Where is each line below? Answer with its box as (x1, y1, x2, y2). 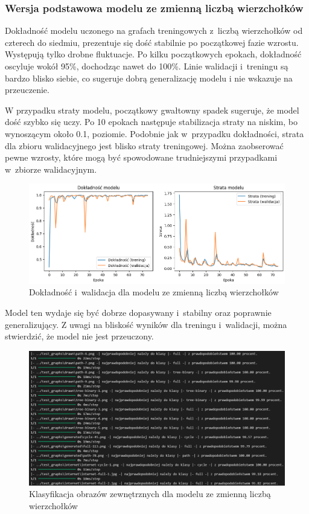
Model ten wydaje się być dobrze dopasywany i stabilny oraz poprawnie (5, 306, 272, 318)
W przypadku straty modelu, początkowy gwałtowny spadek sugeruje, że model (5, 103, 299, 116)
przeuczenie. (5, 83, 49, 96)
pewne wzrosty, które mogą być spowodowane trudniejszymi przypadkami (5, 151, 278, 164)
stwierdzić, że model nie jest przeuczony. (5, 330, 154, 342)
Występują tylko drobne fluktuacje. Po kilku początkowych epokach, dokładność (5, 48, 302, 60)
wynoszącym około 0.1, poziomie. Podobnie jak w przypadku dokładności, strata (5, 127, 304, 140)
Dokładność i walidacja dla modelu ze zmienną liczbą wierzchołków (29, 286, 279, 298)
